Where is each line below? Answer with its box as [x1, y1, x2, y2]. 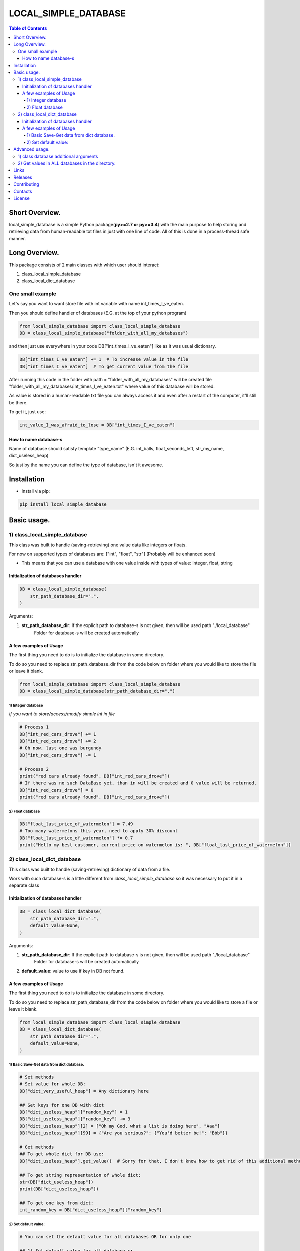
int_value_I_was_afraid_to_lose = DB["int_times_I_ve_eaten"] [19, 422, 175, 428]
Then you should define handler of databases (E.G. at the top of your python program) [9, 310, 187, 316]
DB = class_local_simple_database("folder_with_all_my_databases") [19, 330, 189, 336]
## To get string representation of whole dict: [19, 1172, 141, 1178]
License [13, 195, 30, 201]
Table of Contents [9, 25, 47, 31]
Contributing [13, 181, 39, 187]
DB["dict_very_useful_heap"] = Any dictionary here [19, 1088, 149, 1094]
